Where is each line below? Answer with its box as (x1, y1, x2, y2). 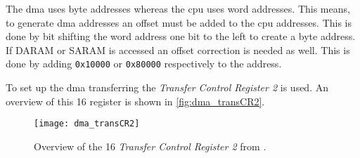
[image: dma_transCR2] (34, 119, 140, 129)
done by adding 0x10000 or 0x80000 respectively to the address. (6, 56, 282, 71)
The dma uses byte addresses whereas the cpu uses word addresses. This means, (6, 1, 350, 15)
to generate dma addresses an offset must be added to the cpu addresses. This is (6, 15, 352, 29)
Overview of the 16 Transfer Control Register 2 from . (34, 138, 266, 153)
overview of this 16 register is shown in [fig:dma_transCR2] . (6, 93, 265, 108)
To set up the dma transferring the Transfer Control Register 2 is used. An (6, 80, 328, 95)
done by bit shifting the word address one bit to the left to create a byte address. (6, 29, 356, 44)
